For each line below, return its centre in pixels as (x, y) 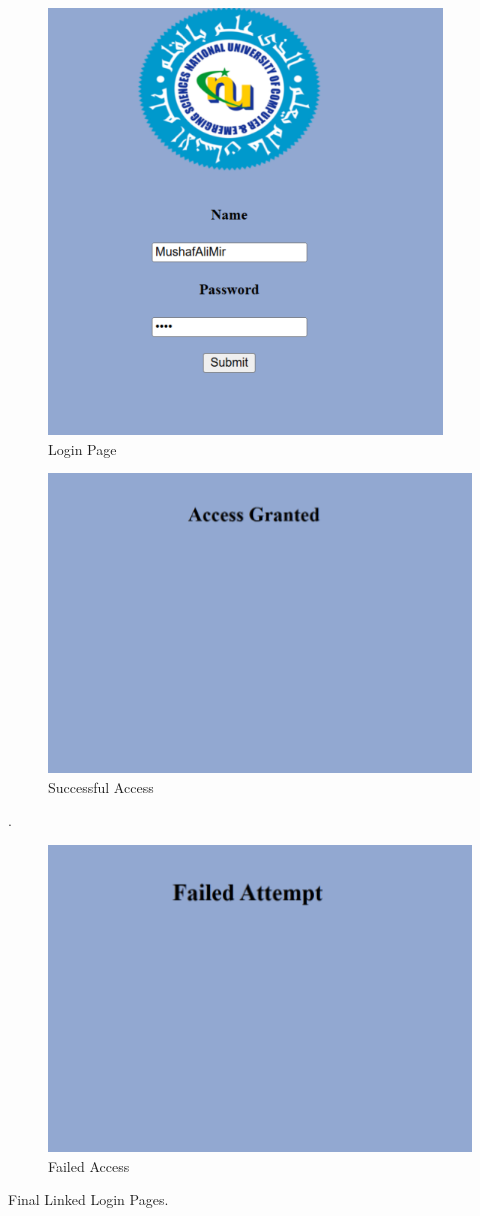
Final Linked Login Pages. (88, 1199)
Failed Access (89, 1165)
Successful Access (101, 786)
